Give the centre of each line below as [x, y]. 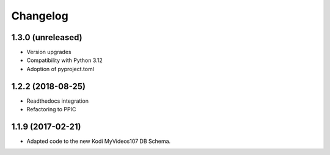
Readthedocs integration [57, 101]
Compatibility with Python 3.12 [65, 60]
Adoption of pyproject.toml [61, 69]
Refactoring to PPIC [51, 109]
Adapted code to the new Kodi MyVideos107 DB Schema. [99, 141]
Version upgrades [49, 52]
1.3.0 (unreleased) [47, 37]
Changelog [40, 16]
